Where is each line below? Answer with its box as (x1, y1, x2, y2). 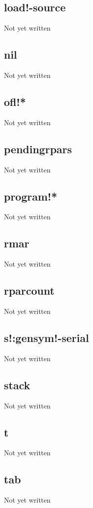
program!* (4, 188, 57, 203)
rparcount (4, 283, 55, 298)
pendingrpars (4, 141, 72, 156)
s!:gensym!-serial (4, 330, 89, 345)
